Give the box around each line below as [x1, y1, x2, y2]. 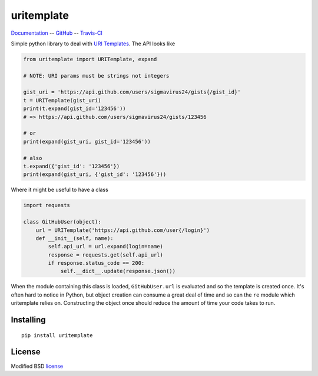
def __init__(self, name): [35, 235, 114, 241]
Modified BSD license [11, 362, 64, 370]
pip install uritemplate [21, 332, 93, 338]
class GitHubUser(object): [23, 218, 101, 225]
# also [23, 155, 42, 161]
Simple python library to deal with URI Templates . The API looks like [11, 40, 175, 47]
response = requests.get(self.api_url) [48, 251, 163, 258]
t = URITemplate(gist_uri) [23, 97, 101, 104]
